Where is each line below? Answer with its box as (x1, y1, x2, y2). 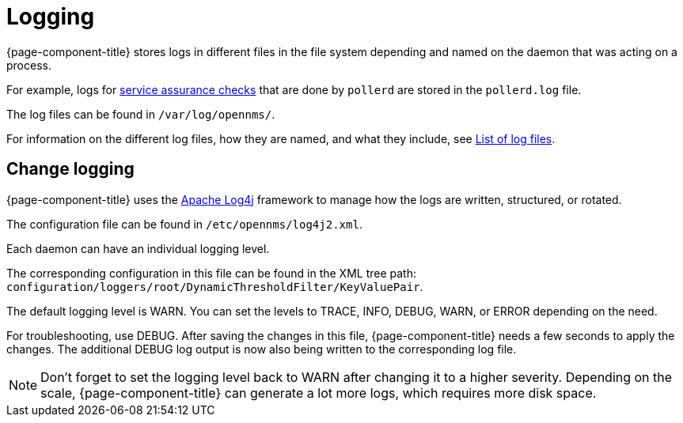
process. (6, 58, 51, 72)
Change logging (6, 159, 135, 179)
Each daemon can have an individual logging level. (6, 241, 270, 255)
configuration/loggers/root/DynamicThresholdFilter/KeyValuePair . (6, 279, 423, 293)
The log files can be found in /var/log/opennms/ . (6, 107, 275, 121)
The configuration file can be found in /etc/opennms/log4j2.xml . (6, 217, 362, 231)
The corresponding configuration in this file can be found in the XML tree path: (6, 266, 416, 280)
